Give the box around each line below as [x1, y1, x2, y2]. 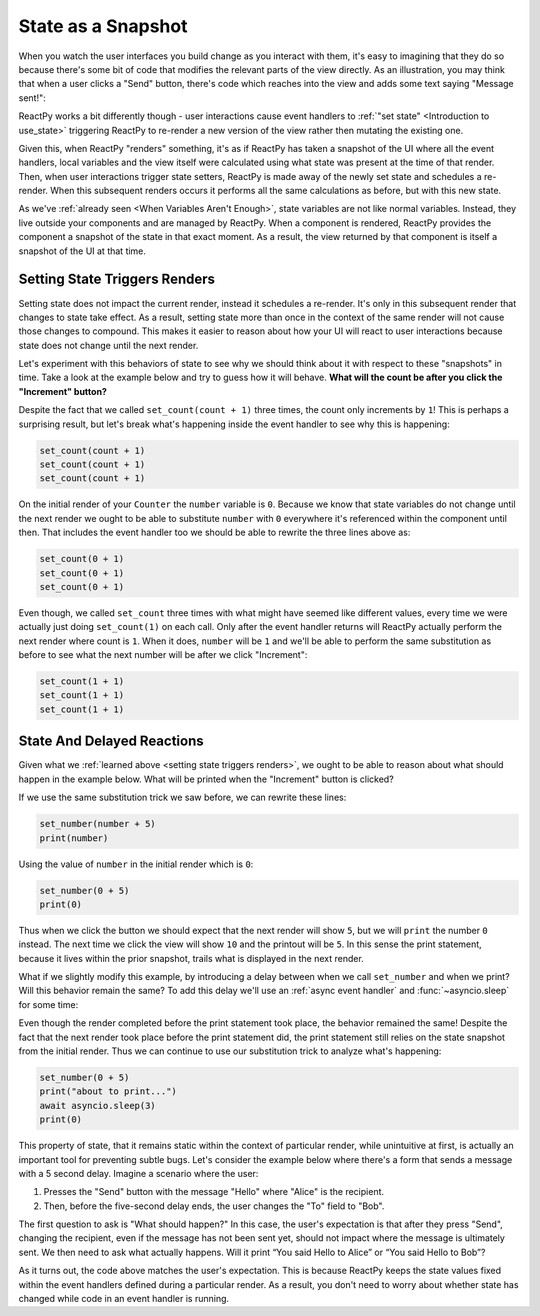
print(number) [39, 832, 109, 844]
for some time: [18, 998, 79, 1010]
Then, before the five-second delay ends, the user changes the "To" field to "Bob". [43, 1200, 385, 1212]
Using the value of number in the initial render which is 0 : [18, 858, 254, 870]
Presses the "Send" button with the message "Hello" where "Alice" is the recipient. [43, 1186, 385, 1198]
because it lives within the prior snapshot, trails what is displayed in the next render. [18, 952, 364, 964]
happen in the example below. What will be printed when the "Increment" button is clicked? [18, 773, 394, 785]
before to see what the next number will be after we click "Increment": [18, 649, 308, 661]
